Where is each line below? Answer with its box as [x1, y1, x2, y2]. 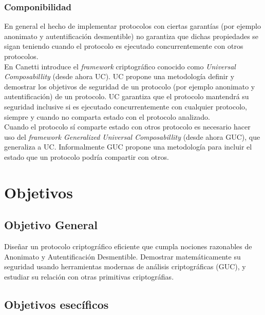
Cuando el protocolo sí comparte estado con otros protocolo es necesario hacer [4, 121, 251, 132]
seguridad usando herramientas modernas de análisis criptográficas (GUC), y [4, 261, 246, 272]
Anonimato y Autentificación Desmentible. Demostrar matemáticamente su [4, 251, 241, 262]
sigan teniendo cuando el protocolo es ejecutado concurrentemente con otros [4, 41, 243, 51]
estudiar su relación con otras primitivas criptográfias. [4, 271, 174, 282]
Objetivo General [4, 217, 98, 233]
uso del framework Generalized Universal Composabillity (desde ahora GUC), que [4, 131, 260, 142]
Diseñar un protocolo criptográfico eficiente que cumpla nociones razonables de [4, 241, 252, 252]
